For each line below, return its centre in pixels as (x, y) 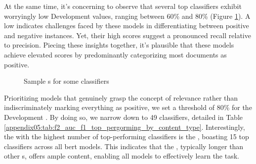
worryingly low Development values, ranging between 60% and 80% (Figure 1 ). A (127, 16)
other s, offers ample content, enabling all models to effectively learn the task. (122, 156)
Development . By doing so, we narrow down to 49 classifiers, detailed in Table (123, 117)
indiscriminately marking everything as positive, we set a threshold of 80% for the (128, 107)
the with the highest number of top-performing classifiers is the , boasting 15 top (127, 137)
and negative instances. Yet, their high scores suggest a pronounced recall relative (128, 35)
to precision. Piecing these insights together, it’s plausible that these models (119, 45)
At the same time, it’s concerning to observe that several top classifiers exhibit (123, 6)
